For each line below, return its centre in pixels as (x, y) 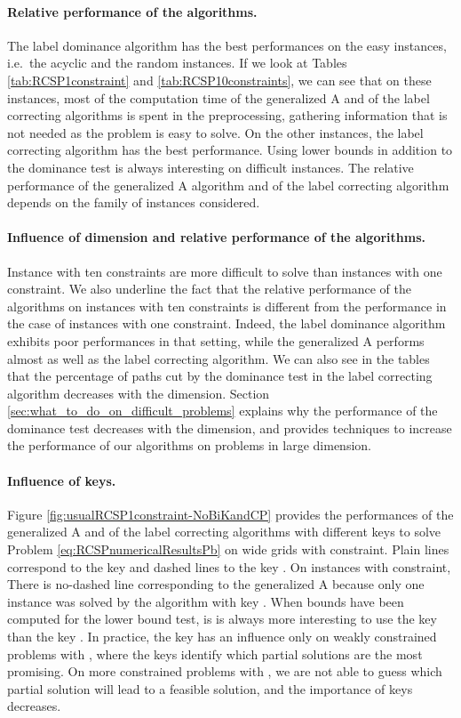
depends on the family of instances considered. (134, 202)
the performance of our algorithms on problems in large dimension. (189, 445)
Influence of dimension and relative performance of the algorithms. (217, 237)
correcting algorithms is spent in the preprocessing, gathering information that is (227, 115)
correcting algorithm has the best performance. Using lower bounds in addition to (230, 150)
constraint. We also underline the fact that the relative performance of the (209, 289)
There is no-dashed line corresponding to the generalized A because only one (216, 584)
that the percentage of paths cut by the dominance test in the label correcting (220, 376)
